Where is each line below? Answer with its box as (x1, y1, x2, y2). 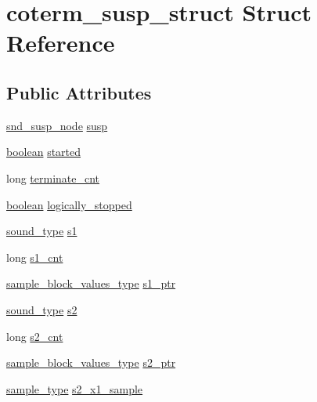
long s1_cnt (6, 248, 63, 265)
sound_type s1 (6, 223, 77, 239)
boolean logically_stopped (6, 196, 132, 212)
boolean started (6, 143, 81, 160)
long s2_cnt (6, 328, 63, 344)
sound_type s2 (6, 301, 77, 317)
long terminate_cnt (6, 169, 100, 186)
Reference (6, 27, 115, 59)
